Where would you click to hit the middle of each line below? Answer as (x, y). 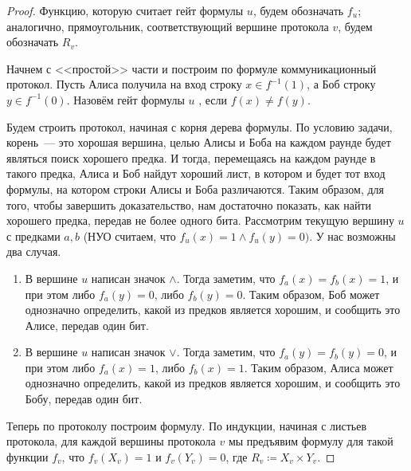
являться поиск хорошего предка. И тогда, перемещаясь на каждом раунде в (191, 157)
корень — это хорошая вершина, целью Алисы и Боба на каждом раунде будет (199, 142)
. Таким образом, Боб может (311, 294)
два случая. (34, 251)
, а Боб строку (341, 84)
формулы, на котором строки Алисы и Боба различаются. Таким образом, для (195, 188)
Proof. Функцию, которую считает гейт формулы (125, 10)
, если (213, 99)
